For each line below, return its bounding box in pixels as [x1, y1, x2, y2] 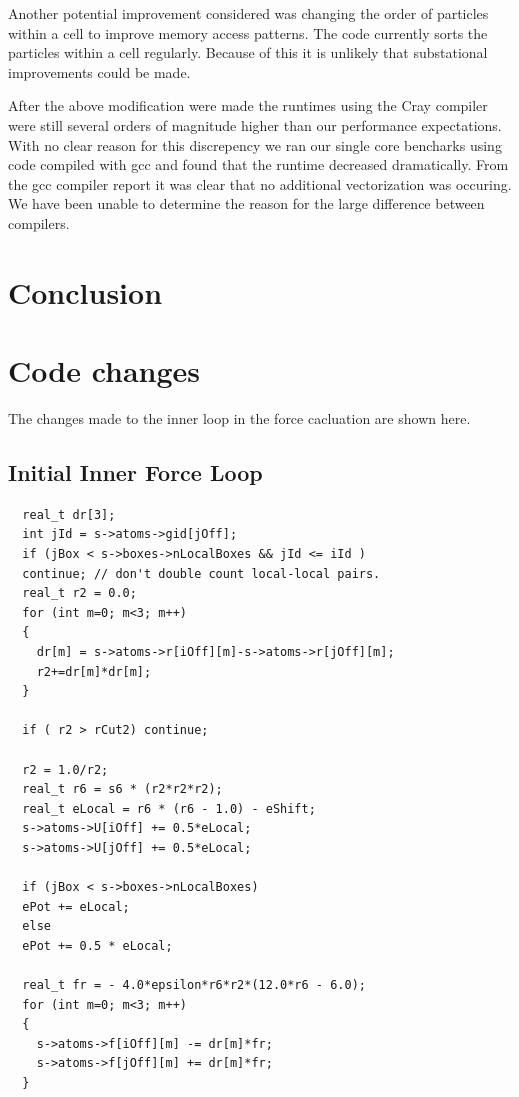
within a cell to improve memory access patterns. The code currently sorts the [8, 22, 488, 43]
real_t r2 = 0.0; [22, 586, 137, 601]
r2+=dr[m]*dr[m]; [36, 664, 152, 679]
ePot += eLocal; [22, 899, 130, 914]
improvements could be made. [8, 61, 191, 82]
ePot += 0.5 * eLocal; [22, 938, 173, 953]
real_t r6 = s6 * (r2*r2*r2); [22, 782, 223, 797]
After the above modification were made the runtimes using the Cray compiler [8, 95, 488, 116]
